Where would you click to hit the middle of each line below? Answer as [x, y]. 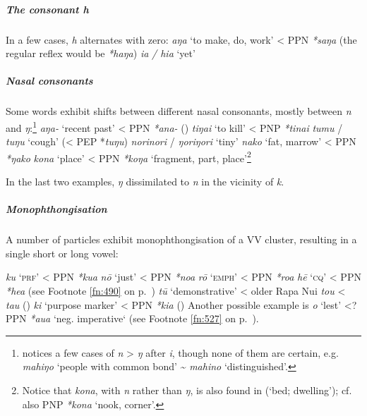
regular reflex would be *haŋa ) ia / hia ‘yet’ [101, 53]
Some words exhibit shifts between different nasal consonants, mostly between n [179, 111]
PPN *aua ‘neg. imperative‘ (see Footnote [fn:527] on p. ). [132, 318]
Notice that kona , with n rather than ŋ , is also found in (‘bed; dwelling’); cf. [187, 390]
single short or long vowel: [62, 253]
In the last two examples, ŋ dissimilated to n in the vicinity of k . [145, 181]
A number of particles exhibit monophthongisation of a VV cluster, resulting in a [181, 239]
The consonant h [47, 9]
